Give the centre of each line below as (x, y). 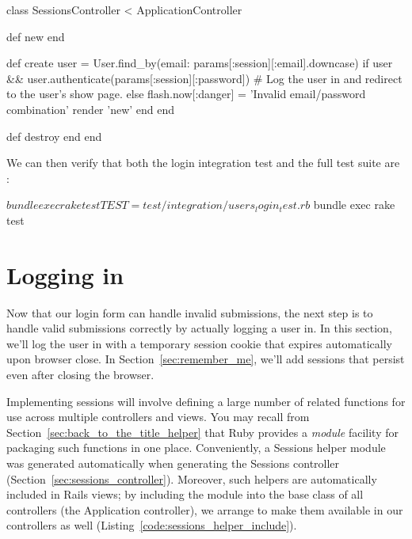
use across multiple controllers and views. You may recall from (158, 417)
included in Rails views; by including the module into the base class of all (185, 494)
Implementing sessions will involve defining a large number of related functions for (206, 401)
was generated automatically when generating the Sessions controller (173, 463)
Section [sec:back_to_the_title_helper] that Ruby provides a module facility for (202, 432)
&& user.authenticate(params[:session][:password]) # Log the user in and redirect (204, 78)
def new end (36, 36)
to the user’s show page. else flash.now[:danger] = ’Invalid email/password (186, 94)
